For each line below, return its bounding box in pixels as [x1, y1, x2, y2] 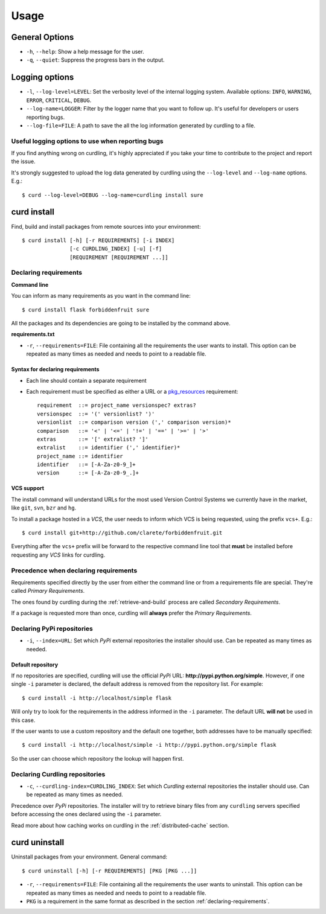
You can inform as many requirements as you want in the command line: [11, 292, 191, 299]
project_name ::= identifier [37, 453, 123, 459]
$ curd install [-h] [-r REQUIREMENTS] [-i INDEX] [22, 237, 175, 244]
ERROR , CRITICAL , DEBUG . [26, 97, 92, 104]
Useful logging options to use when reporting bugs [11, 136, 164, 145]
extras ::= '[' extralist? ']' [37, 435, 149, 443]
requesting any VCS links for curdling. [11, 551, 106, 558]
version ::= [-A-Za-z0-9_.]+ [37, 470, 139, 476]
